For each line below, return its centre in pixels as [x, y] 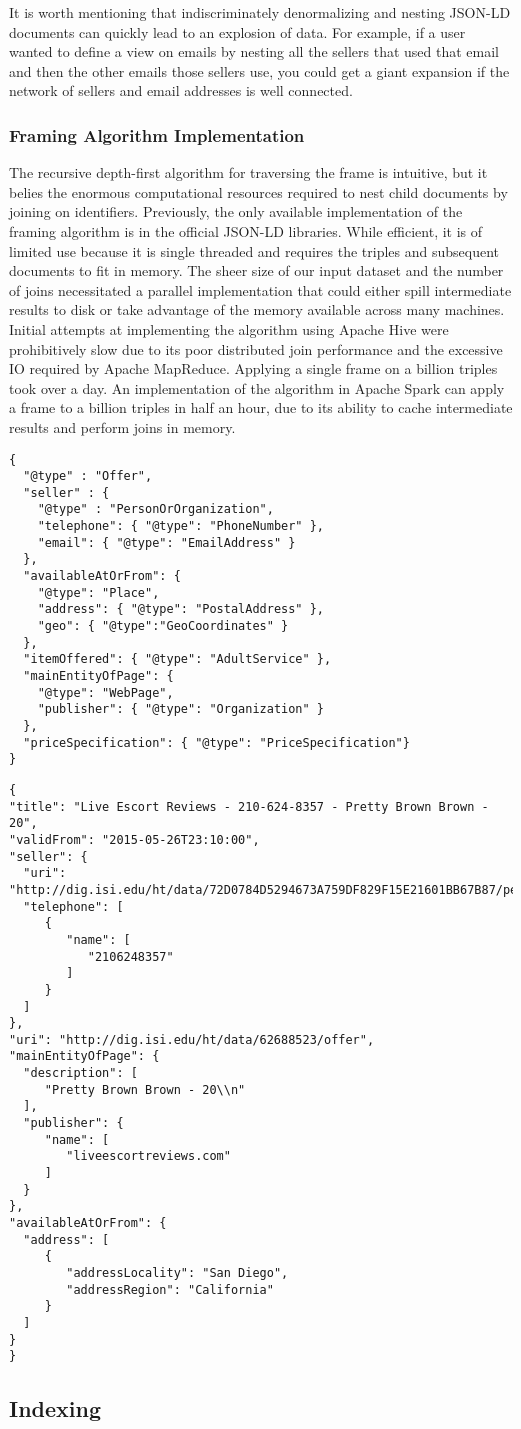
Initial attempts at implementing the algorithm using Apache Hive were [229, 328]
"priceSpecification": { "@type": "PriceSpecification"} [216, 742]
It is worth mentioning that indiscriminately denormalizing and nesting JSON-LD [260, 12]
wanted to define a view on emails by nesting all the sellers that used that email [254, 51]
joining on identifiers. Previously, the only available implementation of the [236, 211]
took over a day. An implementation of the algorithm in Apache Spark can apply [257, 387]
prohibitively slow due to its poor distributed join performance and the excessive [256, 348]
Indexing [55, 1408]
